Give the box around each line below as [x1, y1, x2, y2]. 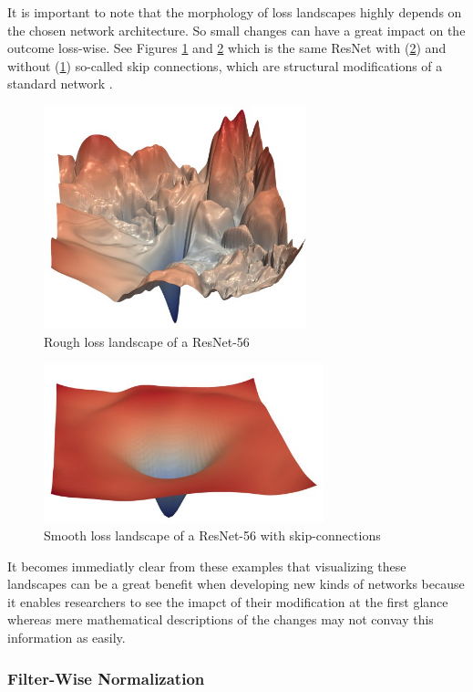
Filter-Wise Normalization [7, 666, 205, 689]
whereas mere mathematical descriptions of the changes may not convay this [7, 610, 434, 629]
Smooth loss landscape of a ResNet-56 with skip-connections [44, 526, 381, 545]
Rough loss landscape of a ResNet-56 [44, 332, 250, 351]
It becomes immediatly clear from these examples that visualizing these [7, 556, 406, 575]
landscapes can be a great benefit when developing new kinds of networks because [7, 574, 465, 593]
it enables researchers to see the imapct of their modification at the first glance [7, 592, 448, 611]
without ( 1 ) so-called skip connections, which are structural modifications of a [7, 56, 443, 75]
